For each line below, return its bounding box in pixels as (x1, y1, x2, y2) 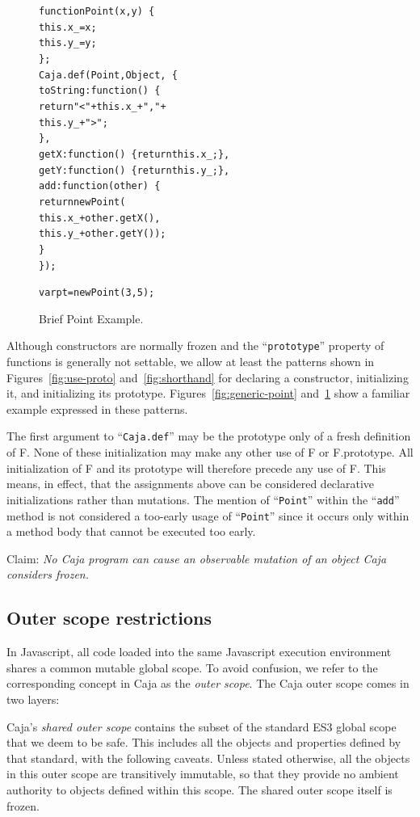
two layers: (6, 690, 60, 707)
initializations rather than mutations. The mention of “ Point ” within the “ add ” (6, 491, 400, 507)
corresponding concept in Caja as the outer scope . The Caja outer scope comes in (6, 675, 409, 692)
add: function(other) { (39, 180, 161, 192)
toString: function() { (39, 85, 161, 97)
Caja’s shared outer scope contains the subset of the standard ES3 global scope (6, 718, 397, 735)
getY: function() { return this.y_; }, (39, 164, 230, 176)
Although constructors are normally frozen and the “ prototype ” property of (6, 337, 384, 354)
